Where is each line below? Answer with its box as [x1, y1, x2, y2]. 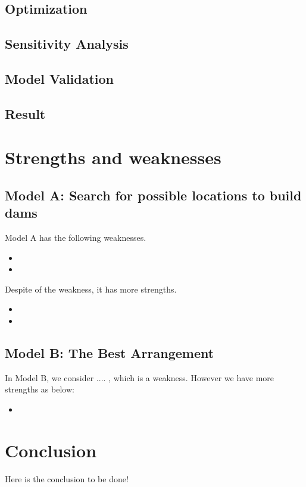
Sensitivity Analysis [5, 34, 129, 53]
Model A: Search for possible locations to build [5, 186, 302, 204]
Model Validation [5, 69, 114, 87]
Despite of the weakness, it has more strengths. [5, 282, 177, 295]
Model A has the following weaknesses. [5, 231, 146, 244]
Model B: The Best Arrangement [5, 344, 214, 362]
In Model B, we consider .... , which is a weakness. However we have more [5, 371, 274, 384]
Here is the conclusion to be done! [5, 472, 129, 485]
